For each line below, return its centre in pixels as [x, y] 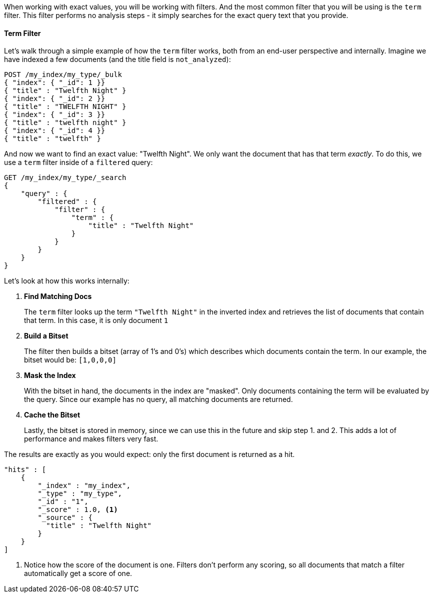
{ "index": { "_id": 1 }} [55, 83]
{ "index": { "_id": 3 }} [55, 115]
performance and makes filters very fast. [91, 439]
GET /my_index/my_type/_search [65, 178]
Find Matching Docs [58, 296]
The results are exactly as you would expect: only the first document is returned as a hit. [149, 454]
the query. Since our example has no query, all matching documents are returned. [158, 399]
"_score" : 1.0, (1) [78, 510]
